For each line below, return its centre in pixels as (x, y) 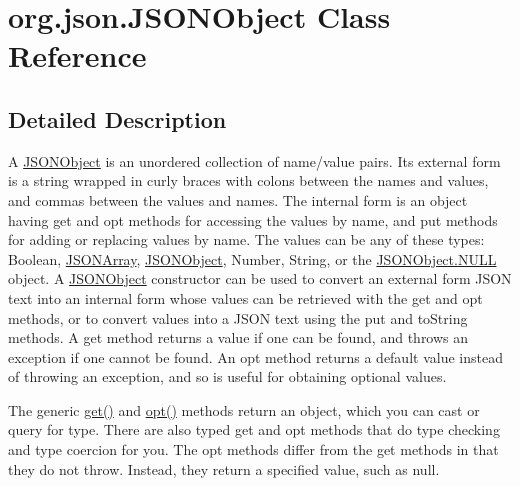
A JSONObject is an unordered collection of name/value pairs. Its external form (254, 160)
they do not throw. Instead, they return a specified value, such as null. (224, 468)
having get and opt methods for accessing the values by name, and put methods (253, 219)
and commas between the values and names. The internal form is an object (238, 199)
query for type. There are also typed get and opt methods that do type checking (254, 429)
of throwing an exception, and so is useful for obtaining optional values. (227, 376)
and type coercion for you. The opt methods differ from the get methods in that (253, 449)
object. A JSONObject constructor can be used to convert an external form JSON (260, 278)
